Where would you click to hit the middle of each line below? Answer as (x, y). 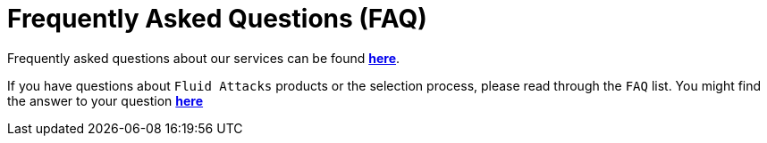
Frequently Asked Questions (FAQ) (217, 19)
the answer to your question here (105, 100)
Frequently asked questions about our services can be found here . (204, 58)
